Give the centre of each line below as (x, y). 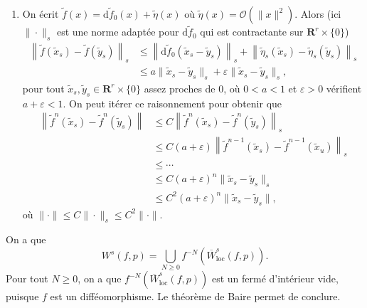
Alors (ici (321, 14)
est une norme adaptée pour (118, 32)
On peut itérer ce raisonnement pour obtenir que (176, 103)
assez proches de (180, 88)
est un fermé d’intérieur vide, (275, 278)
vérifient (344, 88)
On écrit (41, 14)
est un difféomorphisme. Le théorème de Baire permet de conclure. (195, 296)
